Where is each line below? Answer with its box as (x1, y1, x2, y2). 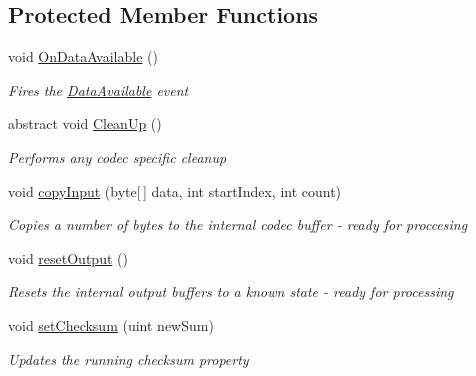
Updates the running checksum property (8, 348, 249, 369)
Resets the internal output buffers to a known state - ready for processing (8, 281, 454, 302)
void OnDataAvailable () (8, 46, 158, 67)
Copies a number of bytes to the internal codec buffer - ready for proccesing (8, 214, 468, 235)
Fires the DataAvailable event (8, 79, 189, 100)
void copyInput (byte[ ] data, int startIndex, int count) (8, 180, 342, 201)
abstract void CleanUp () (8, 113, 162, 134)
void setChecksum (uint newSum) (8, 314, 214, 335)
